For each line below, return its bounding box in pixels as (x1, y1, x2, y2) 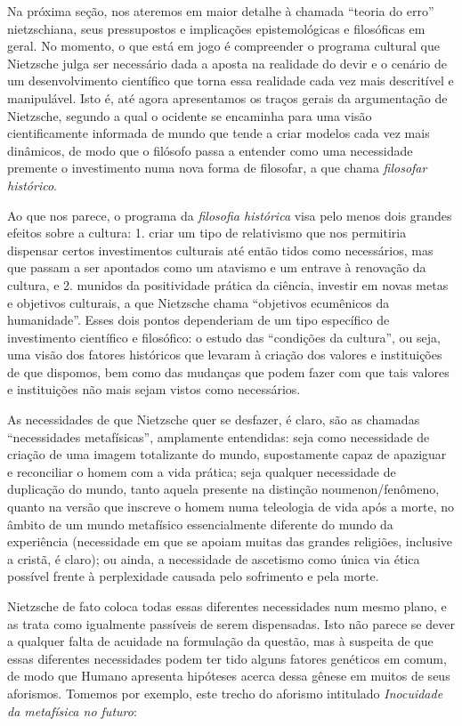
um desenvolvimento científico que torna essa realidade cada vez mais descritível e (7, 71, 454, 90)
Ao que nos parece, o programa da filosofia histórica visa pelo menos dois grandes (7, 206, 452, 224)
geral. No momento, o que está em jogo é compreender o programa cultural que (7, 36, 440, 55)
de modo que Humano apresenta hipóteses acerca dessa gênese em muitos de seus (7, 666, 450, 685)
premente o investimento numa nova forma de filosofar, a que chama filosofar (7, 158, 427, 177)
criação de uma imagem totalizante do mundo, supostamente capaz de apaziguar (7, 445, 447, 464)
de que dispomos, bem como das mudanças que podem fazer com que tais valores (7, 362, 450, 381)
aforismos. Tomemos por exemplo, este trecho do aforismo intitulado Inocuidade (7, 683, 443, 702)
